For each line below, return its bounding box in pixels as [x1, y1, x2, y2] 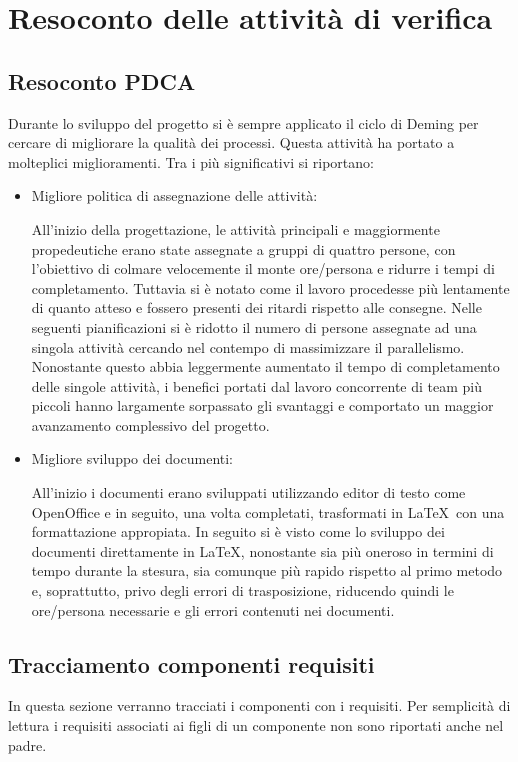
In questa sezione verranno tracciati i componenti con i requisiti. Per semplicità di [8, 695, 511, 716]
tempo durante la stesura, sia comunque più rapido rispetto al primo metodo [31, 560, 503, 581]
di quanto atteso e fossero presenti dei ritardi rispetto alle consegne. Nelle [31, 297, 482, 318]
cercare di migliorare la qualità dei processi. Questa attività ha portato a [8, 132, 455, 153]
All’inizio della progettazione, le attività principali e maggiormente [31, 218, 440, 239]
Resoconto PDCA [8, 65, 196, 96]
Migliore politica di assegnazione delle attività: [31, 185, 318, 206]
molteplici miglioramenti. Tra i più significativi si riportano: [8, 151, 374, 172]
